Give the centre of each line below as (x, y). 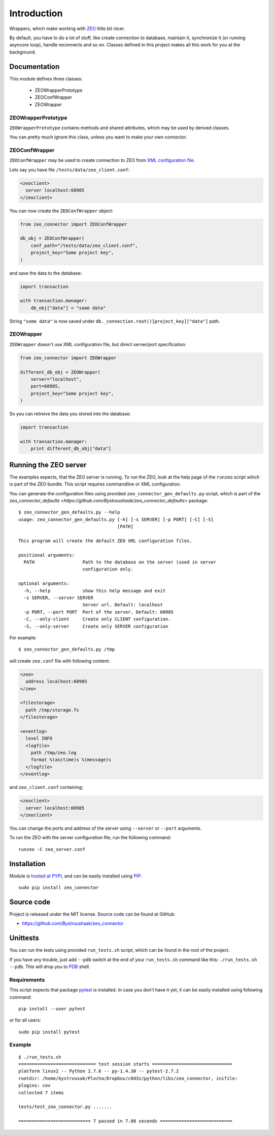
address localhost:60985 (56, 682)
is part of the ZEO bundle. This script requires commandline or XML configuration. (95, 484)
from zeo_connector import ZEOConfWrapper (74, 224)
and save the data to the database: (46, 273)
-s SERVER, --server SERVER (59, 598)
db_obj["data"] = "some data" (68, 308)
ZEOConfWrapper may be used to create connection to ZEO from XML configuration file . (102, 160)
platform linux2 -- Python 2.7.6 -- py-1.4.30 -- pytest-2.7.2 (99, 1071)
